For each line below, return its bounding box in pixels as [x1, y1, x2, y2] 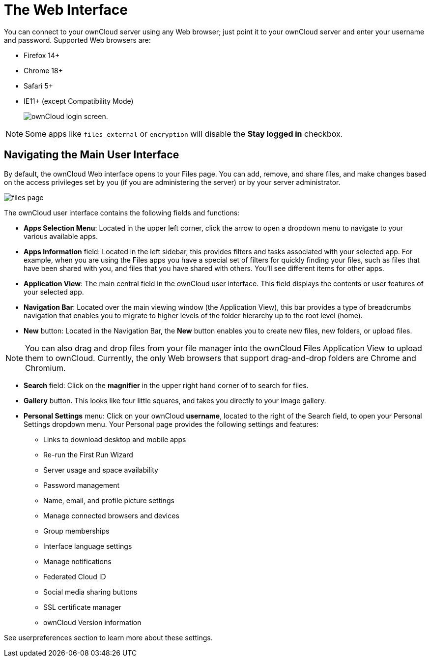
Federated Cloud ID [43, 572, 106, 581]
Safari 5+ [24, 81, 53, 90]
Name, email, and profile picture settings [43, 496, 174, 505]
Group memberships [43, 526, 110, 535]
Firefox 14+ [24, 51, 60, 60]
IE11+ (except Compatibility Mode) [24, 96, 134, 105]
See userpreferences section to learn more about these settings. [4, 633, 213, 642]
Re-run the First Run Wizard [43, 450, 133, 459]
